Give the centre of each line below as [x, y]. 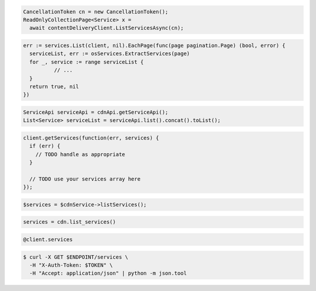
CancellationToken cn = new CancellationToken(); [96, 11]
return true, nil [54, 86]
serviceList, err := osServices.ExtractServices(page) [110, 54]
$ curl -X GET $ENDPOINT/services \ [76, 257]
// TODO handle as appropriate [80, 154]
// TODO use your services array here [85, 179]
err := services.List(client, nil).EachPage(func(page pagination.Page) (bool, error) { [154, 45]
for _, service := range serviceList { [87, 62]
